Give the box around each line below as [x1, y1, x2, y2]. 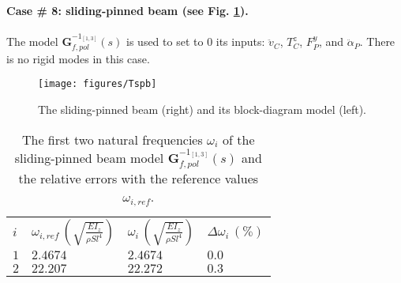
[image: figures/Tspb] [38, 78, 157, 90]
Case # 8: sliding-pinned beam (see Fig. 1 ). [6, 2, 249, 18]
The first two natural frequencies [21, 130, 203, 149]
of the [223, 130, 255, 149]
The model [6, 33, 58, 50]
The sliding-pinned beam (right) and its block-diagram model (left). [38, 100, 366, 117]
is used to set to [126, 33, 204, 50]
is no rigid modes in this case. [6, 50, 150, 66]
